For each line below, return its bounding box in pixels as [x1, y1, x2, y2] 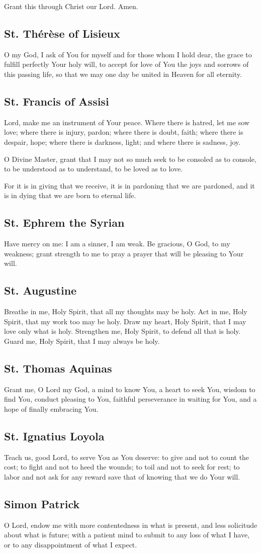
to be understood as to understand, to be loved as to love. [4, 163, 183, 174]
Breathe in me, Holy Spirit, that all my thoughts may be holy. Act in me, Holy [4, 306, 247, 317]
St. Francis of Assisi [4, 93, 109, 109]
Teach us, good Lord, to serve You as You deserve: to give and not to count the [4, 451, 249, 462]
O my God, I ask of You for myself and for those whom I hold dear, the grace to [4, 49, 252, 59]
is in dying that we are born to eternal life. [4, 190, 136, 201]
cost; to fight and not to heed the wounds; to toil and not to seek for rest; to [4, 462, 240, 472]
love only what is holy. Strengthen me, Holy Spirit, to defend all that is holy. [4, 326, 241, 336]
